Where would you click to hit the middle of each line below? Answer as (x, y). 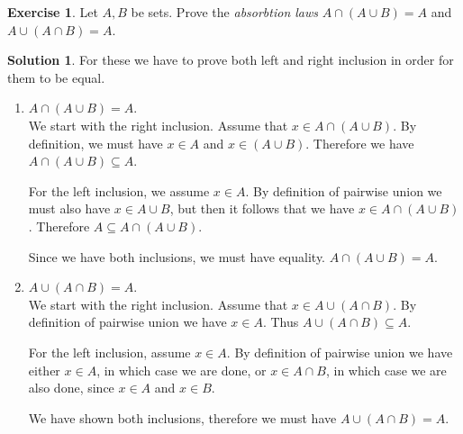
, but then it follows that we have (262, 208)
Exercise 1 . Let (53, 12)
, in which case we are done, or (182, 370)
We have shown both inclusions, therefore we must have (182, 417)
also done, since (71, 388)
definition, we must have (95, 143)
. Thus (281, 322)
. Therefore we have (360, 143)
